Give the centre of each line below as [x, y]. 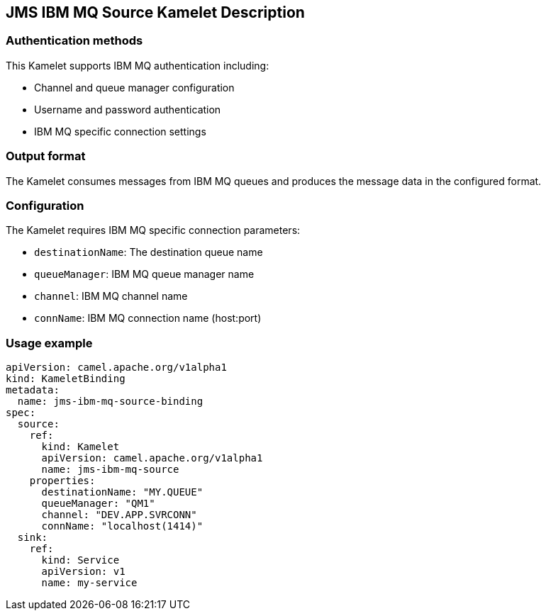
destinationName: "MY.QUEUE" [122, 492]
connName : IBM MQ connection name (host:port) [148, 318]
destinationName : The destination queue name [149, 252]
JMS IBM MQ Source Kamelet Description [155, 12]
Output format [46, 156]
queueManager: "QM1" [98, 504]
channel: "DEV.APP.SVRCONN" [119, 515]
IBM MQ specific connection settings [120, 131]
